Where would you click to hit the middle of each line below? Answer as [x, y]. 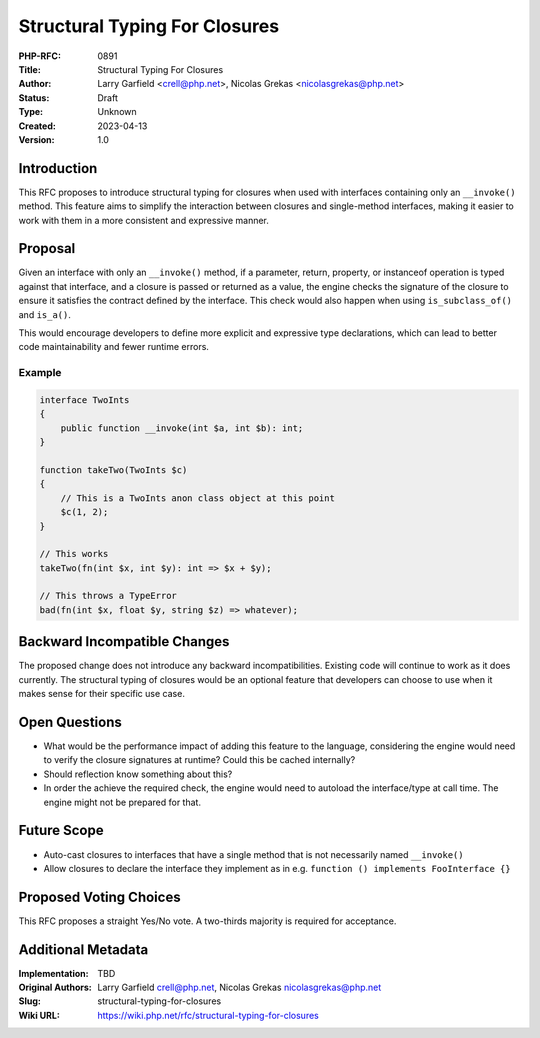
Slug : [30, 1001]
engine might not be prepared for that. [122, 802]
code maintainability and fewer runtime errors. [114, 347]
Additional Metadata [83, 949]
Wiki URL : [39, 1015]
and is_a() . [45, 314]
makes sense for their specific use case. [101, 694]
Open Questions [70, 721]
